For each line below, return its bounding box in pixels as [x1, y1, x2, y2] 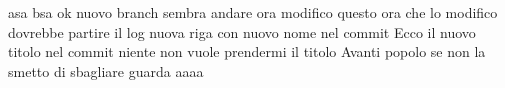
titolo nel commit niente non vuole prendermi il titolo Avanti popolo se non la [8, 41, 486, 62]
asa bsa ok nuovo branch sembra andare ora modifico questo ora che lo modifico [8, 2, 498, 22]
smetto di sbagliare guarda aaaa [8, 60, 204, 81]
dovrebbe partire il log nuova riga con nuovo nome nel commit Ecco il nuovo [8, 21, 476, 42]
